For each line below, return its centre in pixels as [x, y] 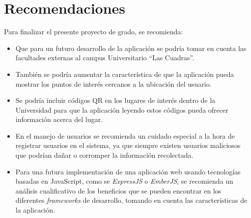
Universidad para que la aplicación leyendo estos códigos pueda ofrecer [122, 109]
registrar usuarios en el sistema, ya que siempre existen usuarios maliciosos [128, 145]
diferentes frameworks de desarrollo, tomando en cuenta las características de [131, 200]
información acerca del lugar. [59, 119]
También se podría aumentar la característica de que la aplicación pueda [125, 74]
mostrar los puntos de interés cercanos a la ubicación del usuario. [113, 84]
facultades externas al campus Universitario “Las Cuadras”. [105, 58]
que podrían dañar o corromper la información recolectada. [104, 155]
